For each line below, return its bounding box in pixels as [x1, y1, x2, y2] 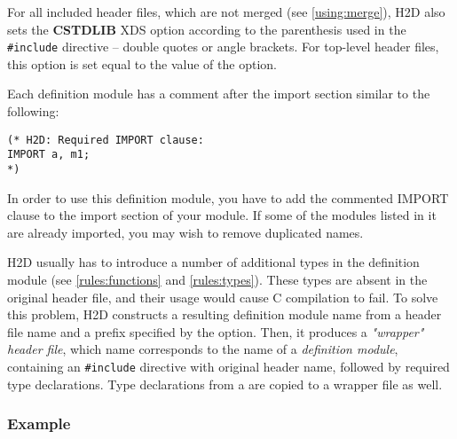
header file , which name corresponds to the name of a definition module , [7, 340, 398, 358]
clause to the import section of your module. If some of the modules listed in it [7, 206, 437, 224]
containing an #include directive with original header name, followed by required [7, 357, 450, 375]
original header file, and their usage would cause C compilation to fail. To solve [7, 287, 438, 306]
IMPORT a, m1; [7, 148, 91, 161]
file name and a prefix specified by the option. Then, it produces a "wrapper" [7, 322, 424, 341]
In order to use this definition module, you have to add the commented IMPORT [7, 188, 449, 207]
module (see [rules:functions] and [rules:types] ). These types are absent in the [7, 270, 428, 288]
